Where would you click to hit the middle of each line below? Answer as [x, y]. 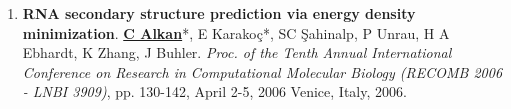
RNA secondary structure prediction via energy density [219, 13]
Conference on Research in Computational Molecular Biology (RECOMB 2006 [262, 71]
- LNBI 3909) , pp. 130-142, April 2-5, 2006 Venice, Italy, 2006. [214, 91]
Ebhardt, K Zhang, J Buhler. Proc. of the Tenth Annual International [237, 52]
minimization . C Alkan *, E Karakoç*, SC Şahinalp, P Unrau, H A [236, 32]
